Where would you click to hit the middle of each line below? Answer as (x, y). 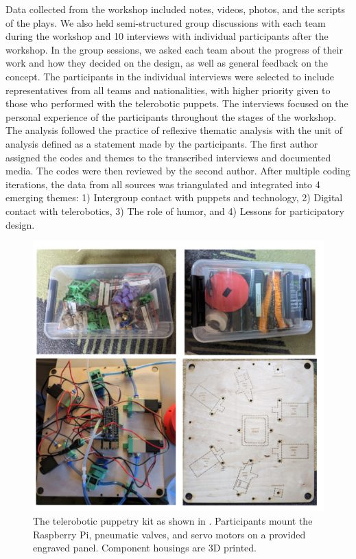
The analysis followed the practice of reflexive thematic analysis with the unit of (174, 130)
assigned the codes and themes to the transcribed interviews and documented (168, 157)
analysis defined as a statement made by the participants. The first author (162, 143)
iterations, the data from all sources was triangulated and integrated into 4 (163, 184)
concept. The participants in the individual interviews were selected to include (170, 76)
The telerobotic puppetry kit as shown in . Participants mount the (173, 521)
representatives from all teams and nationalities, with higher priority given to (168, 90)
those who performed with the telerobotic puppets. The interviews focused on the (177, 103)
